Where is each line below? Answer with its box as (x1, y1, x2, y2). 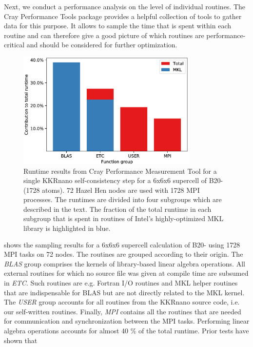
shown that (4, 335, 38, 345)
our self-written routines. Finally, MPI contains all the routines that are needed (4, 306, 241, 316)
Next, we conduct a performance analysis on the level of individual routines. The (4, 1, 246, 11)
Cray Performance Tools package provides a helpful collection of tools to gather (4, 11, 242, 21)
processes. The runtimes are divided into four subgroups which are (23, 194, 222, 204)
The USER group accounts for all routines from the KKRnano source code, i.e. (4, 297, 240, 307)
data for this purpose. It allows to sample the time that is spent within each (4, 20, 232, 31)
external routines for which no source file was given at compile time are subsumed (4, 268, 249, 278)
